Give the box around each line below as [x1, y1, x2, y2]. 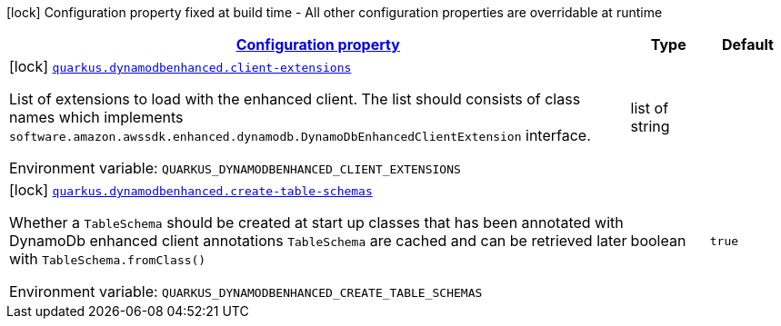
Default [721, 35, 774, 54]
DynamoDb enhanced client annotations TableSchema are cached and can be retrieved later [9, 232, 627, 250]
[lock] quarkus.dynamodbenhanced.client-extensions [9, 57, 352, 75]
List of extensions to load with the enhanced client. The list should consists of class [9, 90, 581, 108]
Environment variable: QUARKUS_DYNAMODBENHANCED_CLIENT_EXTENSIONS [9, 159, 461, 177]
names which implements [9, 108, 184, 126]
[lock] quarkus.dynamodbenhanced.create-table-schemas [9, 181, 373, 199]
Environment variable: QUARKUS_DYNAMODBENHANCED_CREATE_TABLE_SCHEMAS [9, 282, 483, 301]
